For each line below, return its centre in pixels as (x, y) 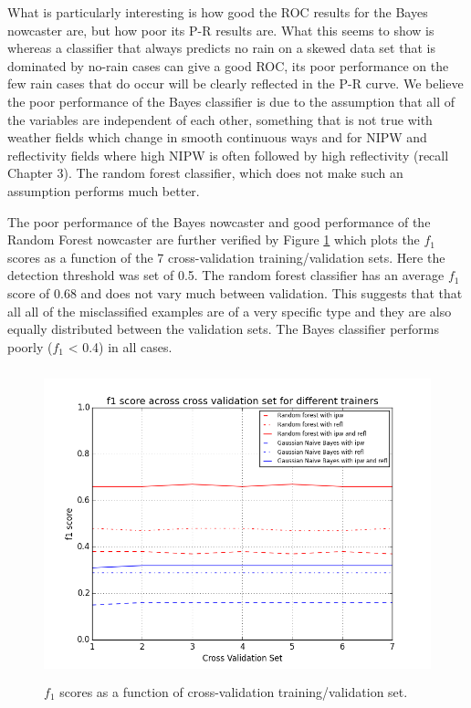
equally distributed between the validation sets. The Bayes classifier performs (223, 329)
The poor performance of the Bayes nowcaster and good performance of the (219, 221)
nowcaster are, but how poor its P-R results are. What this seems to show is (221, 30)
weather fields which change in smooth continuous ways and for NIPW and (217, 137)
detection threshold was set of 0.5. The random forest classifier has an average (226, 275)
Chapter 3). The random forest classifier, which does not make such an (205, 173)
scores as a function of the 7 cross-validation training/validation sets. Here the (226, 257)
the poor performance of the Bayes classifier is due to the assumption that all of (231, 101)
